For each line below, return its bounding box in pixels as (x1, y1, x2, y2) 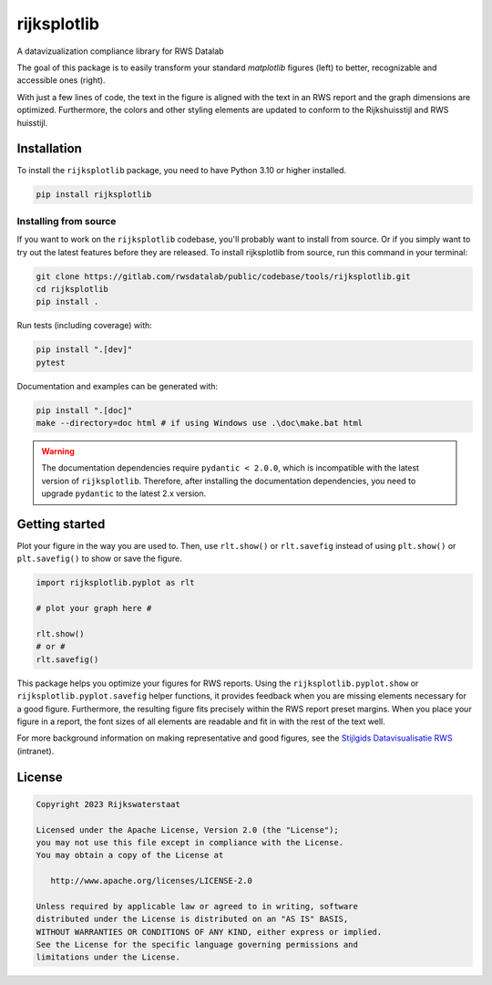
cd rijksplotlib (36, 284, 109, 294)
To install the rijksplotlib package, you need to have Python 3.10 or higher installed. (16, 165, 346, 176)
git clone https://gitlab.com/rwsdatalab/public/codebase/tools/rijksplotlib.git (36, 271, 412, 282)
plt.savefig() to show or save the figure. (16, 553, 182, 565)
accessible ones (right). (16, 75, 106, 86)
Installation (16, 141, 82, 157)
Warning (41, 445, 75, 456)
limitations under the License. (36, 952, 181, 962)
